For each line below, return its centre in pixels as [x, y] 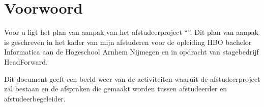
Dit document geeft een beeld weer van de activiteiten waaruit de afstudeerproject [132, 78]
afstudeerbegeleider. [35, 98]
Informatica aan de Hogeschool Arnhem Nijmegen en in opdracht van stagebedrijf [131, 52]
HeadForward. [26, 61]
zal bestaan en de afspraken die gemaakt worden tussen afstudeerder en [116, 89]
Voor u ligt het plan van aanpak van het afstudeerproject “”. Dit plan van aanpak [131, 32]
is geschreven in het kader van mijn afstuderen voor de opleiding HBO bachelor [128, 42]
